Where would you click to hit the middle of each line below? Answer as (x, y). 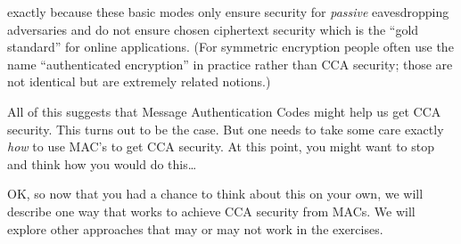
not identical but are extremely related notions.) (139, 81)
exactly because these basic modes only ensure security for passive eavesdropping (228, 12)
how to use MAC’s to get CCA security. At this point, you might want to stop (221, 146)
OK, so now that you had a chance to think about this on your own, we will (215, 194)
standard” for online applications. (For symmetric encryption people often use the (230, 47)
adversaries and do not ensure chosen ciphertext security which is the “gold (213, 29)
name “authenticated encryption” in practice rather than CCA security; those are (230, 64)
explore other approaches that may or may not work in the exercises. (195, 228)
